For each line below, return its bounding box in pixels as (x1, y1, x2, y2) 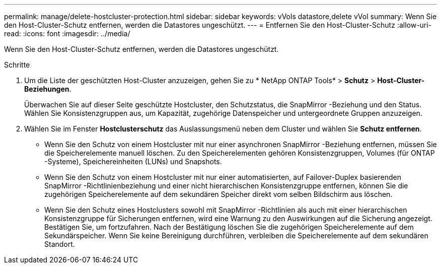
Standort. (44, 240, 75, 248)
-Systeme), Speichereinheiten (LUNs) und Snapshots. (44, 157, 222, 166)
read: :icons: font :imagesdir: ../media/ (4, 29, 130, 38)
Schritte (4, 60, 30, 69)
